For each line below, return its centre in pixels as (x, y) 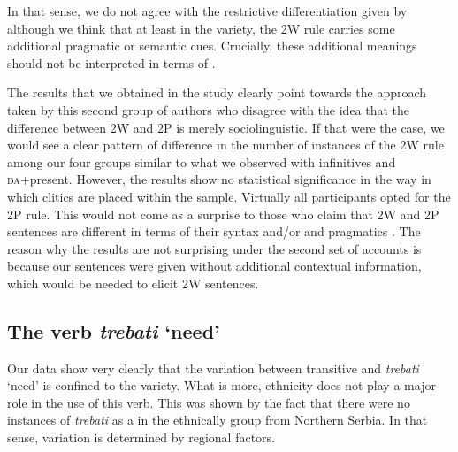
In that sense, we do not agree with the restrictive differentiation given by (207, 11)
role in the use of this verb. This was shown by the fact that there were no (209, 402)
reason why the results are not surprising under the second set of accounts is (214, 248)
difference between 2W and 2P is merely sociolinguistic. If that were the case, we (226, 127)
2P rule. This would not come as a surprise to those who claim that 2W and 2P (223, 214)
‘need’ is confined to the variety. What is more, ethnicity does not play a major (221, 385)
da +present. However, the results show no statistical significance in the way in (219, 179)
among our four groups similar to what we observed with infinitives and (202, 161)
